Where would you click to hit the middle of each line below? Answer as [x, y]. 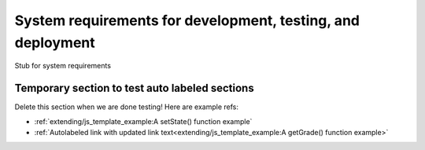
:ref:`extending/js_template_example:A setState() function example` [143, 121]
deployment [55, 42]
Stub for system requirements [63, 66]
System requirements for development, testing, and [187, 20]
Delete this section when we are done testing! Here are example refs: [127, 107]
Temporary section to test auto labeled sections [135, 88]
